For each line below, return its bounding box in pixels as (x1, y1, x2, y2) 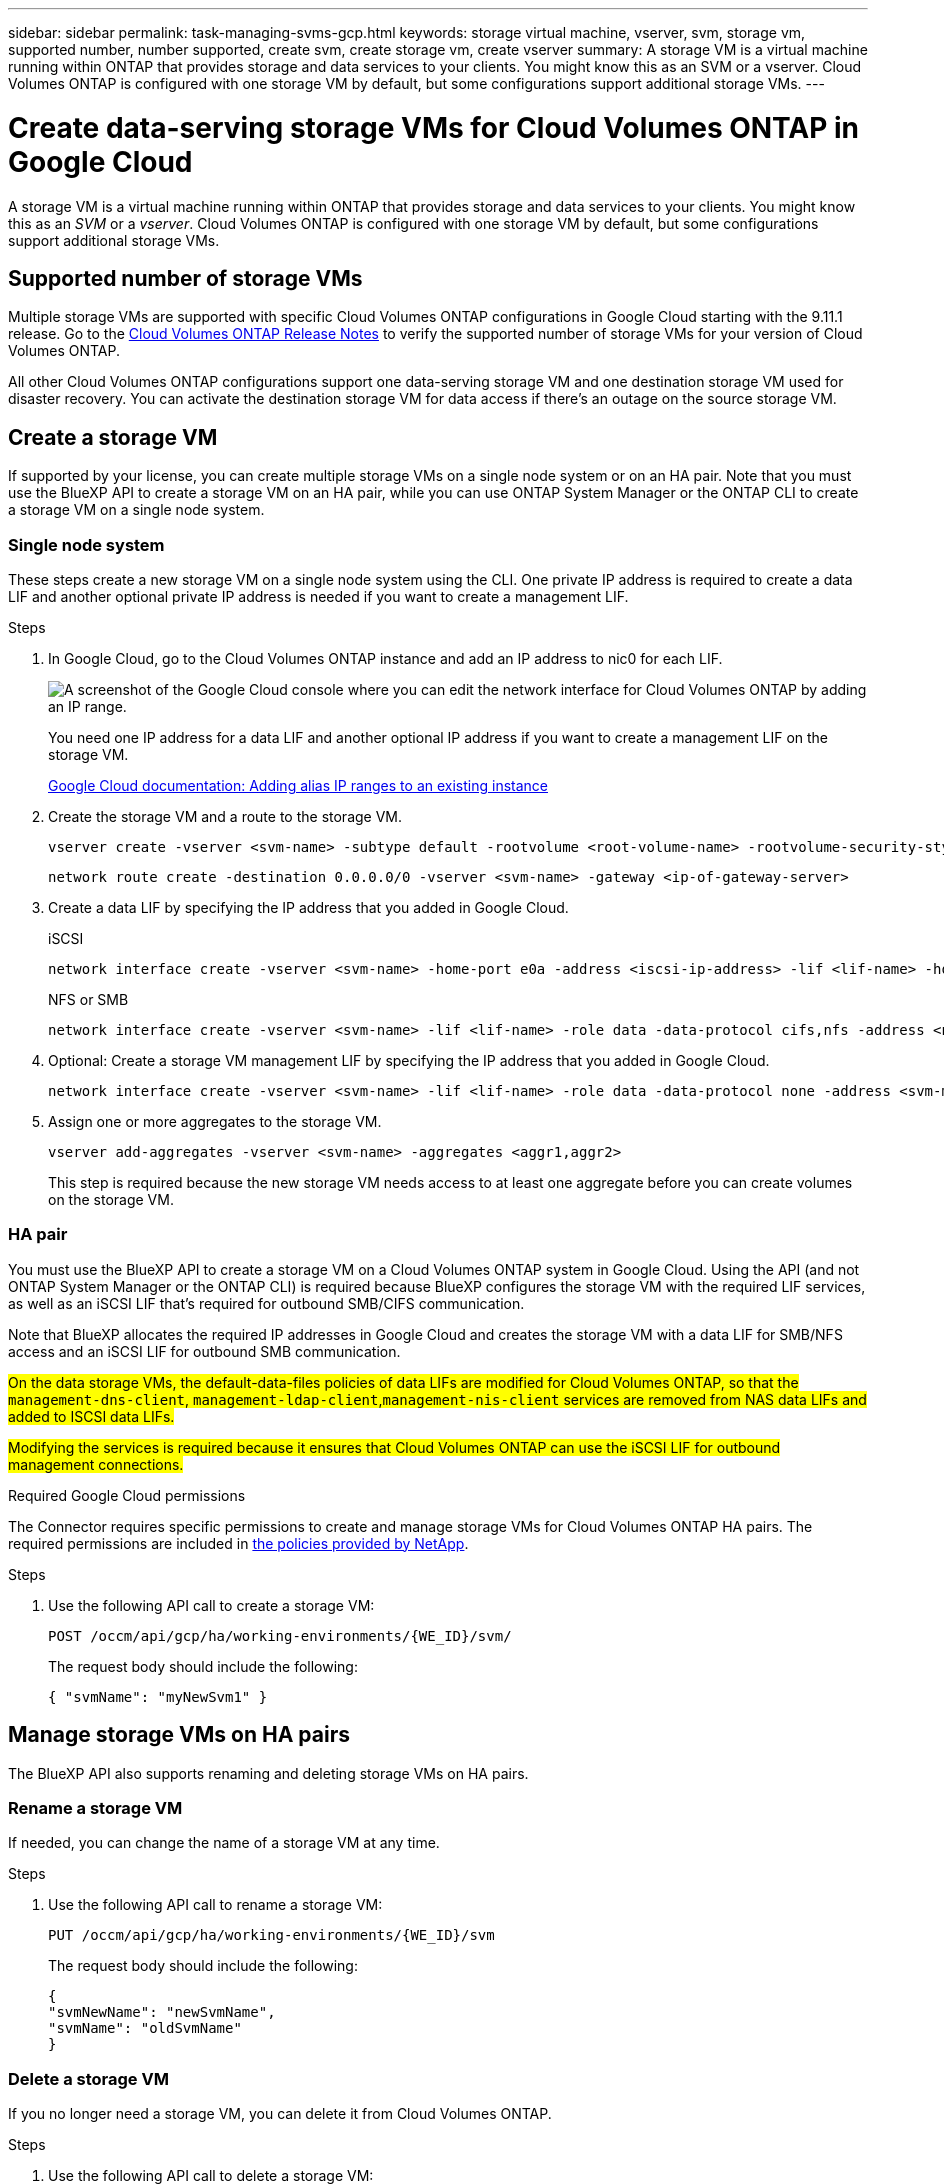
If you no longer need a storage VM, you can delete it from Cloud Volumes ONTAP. (8, 2105, 552, 2123)
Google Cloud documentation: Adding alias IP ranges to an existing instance (48, 776, 548, 794)
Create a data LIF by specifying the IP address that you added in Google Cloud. (48, 898, 569, 916)
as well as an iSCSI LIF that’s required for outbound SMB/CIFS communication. (8, 1294, 525, 1312)
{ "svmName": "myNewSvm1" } (48, 1688, 268, 1705)
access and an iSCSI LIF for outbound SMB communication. (8, 1342, 401, 1360)
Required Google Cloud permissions (8, 1486, 246, 1504)
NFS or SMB (48, 990, 129, 1008)
